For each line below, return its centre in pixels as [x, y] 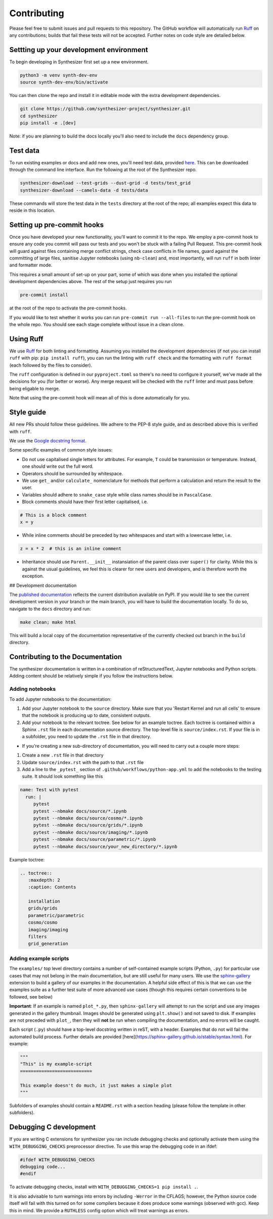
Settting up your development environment [79, 50]
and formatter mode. [31, 265]
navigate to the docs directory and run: [50, 609]
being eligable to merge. [35, 388]
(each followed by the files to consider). [51, 365]
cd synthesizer [39, 116]
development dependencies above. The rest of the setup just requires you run [90, 282]
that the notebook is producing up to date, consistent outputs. [86, 715]
